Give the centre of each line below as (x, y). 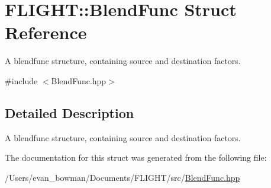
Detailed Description (70, 112)
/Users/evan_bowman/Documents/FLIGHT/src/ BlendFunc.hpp (122, 177)
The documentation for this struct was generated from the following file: (136, 157)
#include (21, 80)
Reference (46, 32)
